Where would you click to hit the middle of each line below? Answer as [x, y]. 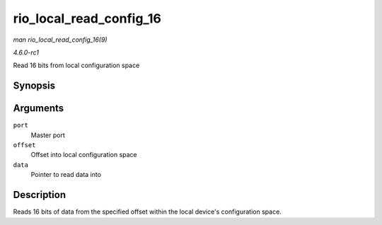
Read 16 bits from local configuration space [76, 65]
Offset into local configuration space [84, 155]
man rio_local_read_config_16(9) [60, 40]
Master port [48, 135]
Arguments [39, 109]
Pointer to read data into [66, 175]
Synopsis [34, 86]
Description [40, 195]
